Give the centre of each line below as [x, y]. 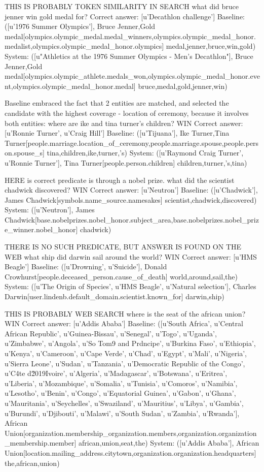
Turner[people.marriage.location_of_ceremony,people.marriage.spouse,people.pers [132, 143]
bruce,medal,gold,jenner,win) [183, 86]
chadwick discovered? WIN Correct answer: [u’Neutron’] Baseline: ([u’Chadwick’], [131, 190]
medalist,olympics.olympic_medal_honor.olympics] [84, 46]
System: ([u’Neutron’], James [50, 210]
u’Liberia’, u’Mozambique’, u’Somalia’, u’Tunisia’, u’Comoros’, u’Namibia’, [121, 383]
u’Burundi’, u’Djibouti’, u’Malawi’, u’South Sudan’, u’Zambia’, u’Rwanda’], [122, 413]
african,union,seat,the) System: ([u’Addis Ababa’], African [169, 443]
